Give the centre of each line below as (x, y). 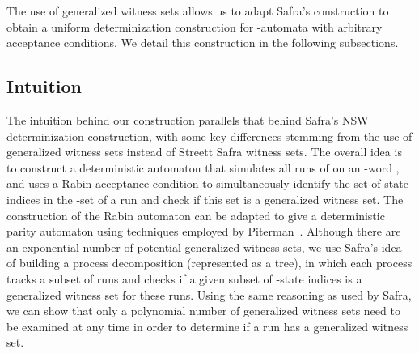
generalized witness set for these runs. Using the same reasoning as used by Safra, (209, 294)
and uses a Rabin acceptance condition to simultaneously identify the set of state (207, 183)
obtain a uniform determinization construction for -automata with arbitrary (195, 26)
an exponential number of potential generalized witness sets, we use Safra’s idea (204, 247)
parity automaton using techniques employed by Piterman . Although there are (204, 231)
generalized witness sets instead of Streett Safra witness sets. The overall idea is (204, 152)
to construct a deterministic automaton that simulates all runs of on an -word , (203, 167)
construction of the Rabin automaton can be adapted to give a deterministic (196, 215)
